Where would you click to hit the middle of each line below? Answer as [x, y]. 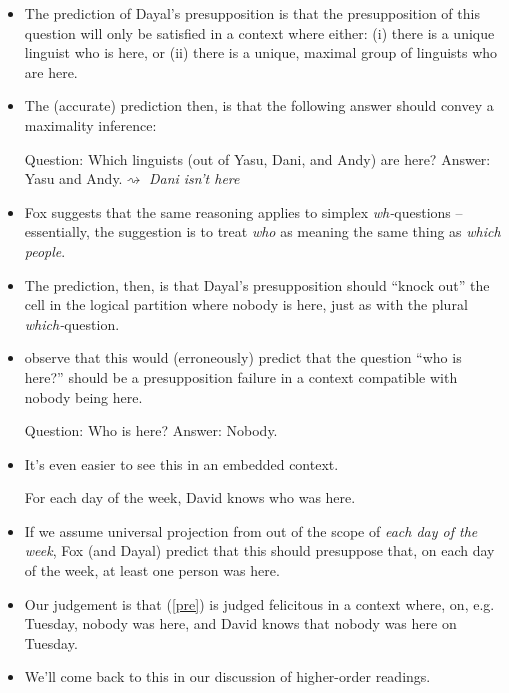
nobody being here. [83, 396]
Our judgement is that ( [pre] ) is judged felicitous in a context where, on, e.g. [259, 603]
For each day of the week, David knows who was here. [190, 497]
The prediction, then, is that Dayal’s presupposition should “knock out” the [257, 284]
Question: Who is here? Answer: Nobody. [151, 430]
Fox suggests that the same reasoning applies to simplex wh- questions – [243, 211]
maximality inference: [90, 124]
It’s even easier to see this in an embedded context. [181, 463]
